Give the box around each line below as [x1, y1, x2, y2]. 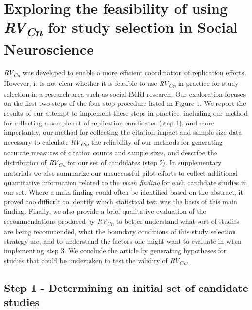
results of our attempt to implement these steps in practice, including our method [4, 108, 248, 118]
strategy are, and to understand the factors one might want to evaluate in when [4, 236, 242, 246]
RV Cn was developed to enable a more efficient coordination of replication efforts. [4, 67, 246, 79]
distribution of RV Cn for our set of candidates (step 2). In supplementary [4, 157, 222, 168]
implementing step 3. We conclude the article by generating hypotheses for [4, 245, 227, 255]
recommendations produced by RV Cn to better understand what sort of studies [4, 215, 239, 227]
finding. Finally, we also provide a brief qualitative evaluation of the [4, 206, 206, 216]
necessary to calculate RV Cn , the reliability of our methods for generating [4, 136, 223, 148]
